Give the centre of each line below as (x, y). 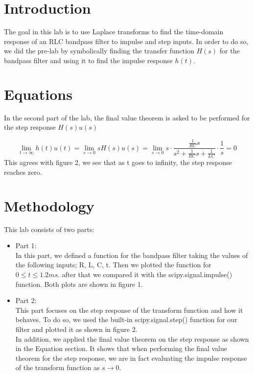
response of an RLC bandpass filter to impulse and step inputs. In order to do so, (126, 41)
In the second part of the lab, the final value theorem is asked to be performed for (127, 117)
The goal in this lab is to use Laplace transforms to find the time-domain (114, 32)
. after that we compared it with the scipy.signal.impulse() (145, 274)
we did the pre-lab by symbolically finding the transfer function (99, 51)
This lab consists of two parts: (49, 229)
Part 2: (26, 300)
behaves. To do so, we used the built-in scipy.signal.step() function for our (126, 319)
